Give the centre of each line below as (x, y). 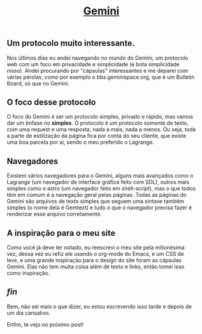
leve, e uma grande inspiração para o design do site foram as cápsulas (94, 261)
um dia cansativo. (28, 313)
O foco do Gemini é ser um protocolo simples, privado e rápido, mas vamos (100, 117)
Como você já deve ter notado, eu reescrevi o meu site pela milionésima (96, 247)
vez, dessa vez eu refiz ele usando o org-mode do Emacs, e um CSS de (96, 254)
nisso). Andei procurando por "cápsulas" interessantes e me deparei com (97, 70)
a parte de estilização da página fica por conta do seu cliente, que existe (97, 136)
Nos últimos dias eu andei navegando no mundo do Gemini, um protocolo (97, 58)
